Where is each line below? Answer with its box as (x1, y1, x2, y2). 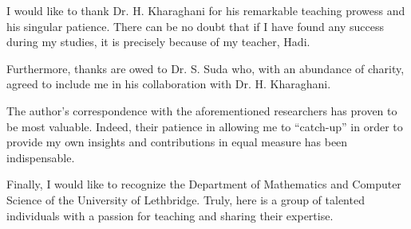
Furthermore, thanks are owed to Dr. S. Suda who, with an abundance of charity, (6, 60, 405, 76)
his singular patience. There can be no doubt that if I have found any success (6, 17, 384, 34)
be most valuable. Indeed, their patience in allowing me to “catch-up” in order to (6, 118, 403, 134)
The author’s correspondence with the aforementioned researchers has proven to (6, 102, 397, 118)
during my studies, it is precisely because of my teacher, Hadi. (6, 33, 310, 50)
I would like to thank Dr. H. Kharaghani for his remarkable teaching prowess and (6, 2, 405, 18)
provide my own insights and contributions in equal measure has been (6, 134, 348, 150)
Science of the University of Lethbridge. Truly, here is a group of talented (6, 191, 365, 208)
